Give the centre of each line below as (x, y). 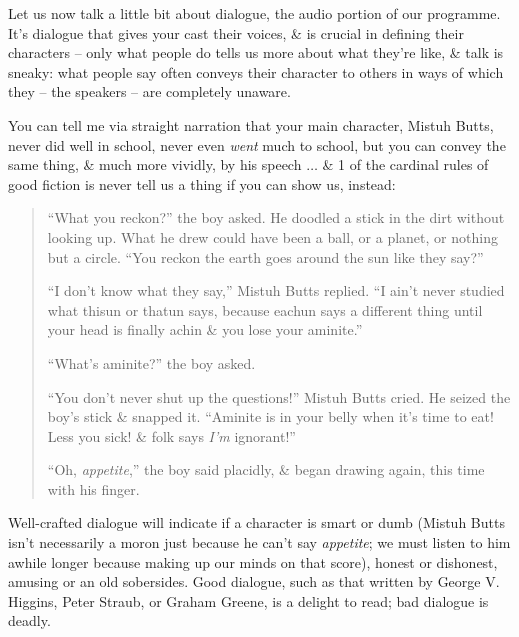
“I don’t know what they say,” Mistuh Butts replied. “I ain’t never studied (276, 290)
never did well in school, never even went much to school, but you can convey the (257, 144)
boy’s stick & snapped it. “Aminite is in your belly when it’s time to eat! (270, 416)
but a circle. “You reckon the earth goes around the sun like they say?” (265, 256)
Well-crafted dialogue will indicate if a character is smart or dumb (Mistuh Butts (256, 522)
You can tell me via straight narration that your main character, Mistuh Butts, (251, 124)
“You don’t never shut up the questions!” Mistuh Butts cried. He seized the (279, 396)
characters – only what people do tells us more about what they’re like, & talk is (256, 52)
